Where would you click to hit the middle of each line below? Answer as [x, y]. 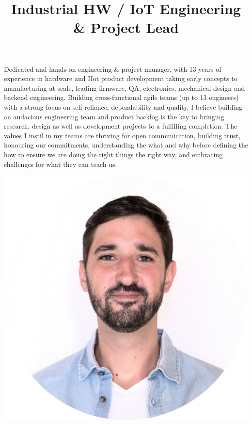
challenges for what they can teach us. [61, 164]
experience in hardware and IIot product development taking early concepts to [121, 78]
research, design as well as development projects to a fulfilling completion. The [121, 126]
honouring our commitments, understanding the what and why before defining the [126, 145]
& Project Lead [126, 27]
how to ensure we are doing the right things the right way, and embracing [113, 154]
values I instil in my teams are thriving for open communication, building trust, [122, 135]
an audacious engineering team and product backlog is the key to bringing [114, 116]
